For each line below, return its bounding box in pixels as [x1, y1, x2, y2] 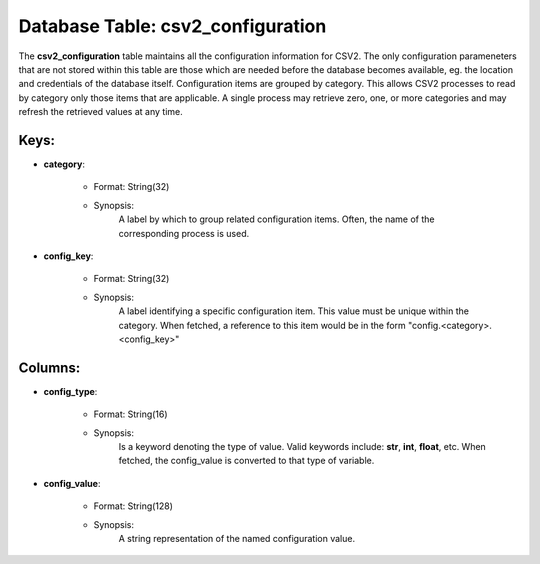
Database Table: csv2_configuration [18, 15, 327, 37]
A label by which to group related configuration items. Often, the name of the [118, 213, 435, 225]
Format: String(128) [93, 500, 174, 512]
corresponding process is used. [118, 227, 250, 239]
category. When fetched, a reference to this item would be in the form [118, 319, 407, 331]
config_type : [43, 385, 98, 397]
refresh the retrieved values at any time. [18, 106, 184, 118]
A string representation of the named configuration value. [118, 532, 355, 544]
